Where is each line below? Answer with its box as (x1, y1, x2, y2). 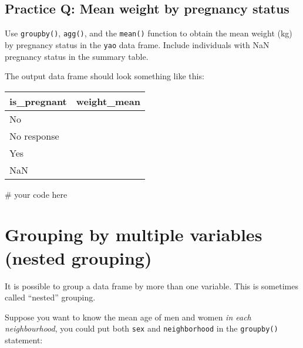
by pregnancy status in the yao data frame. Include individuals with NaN (5, 38, 270, 50)
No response (9, 129, 59, 143)
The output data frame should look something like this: (5, 70, 204, 82)
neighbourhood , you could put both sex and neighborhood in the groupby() (5, 322, 278, 335)
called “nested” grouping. (5, 291, 96, 303)
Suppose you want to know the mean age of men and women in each (5, 310, 251, 323)
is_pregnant (9, 94, 67, 108)
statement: (5, 334, 43, 346)
